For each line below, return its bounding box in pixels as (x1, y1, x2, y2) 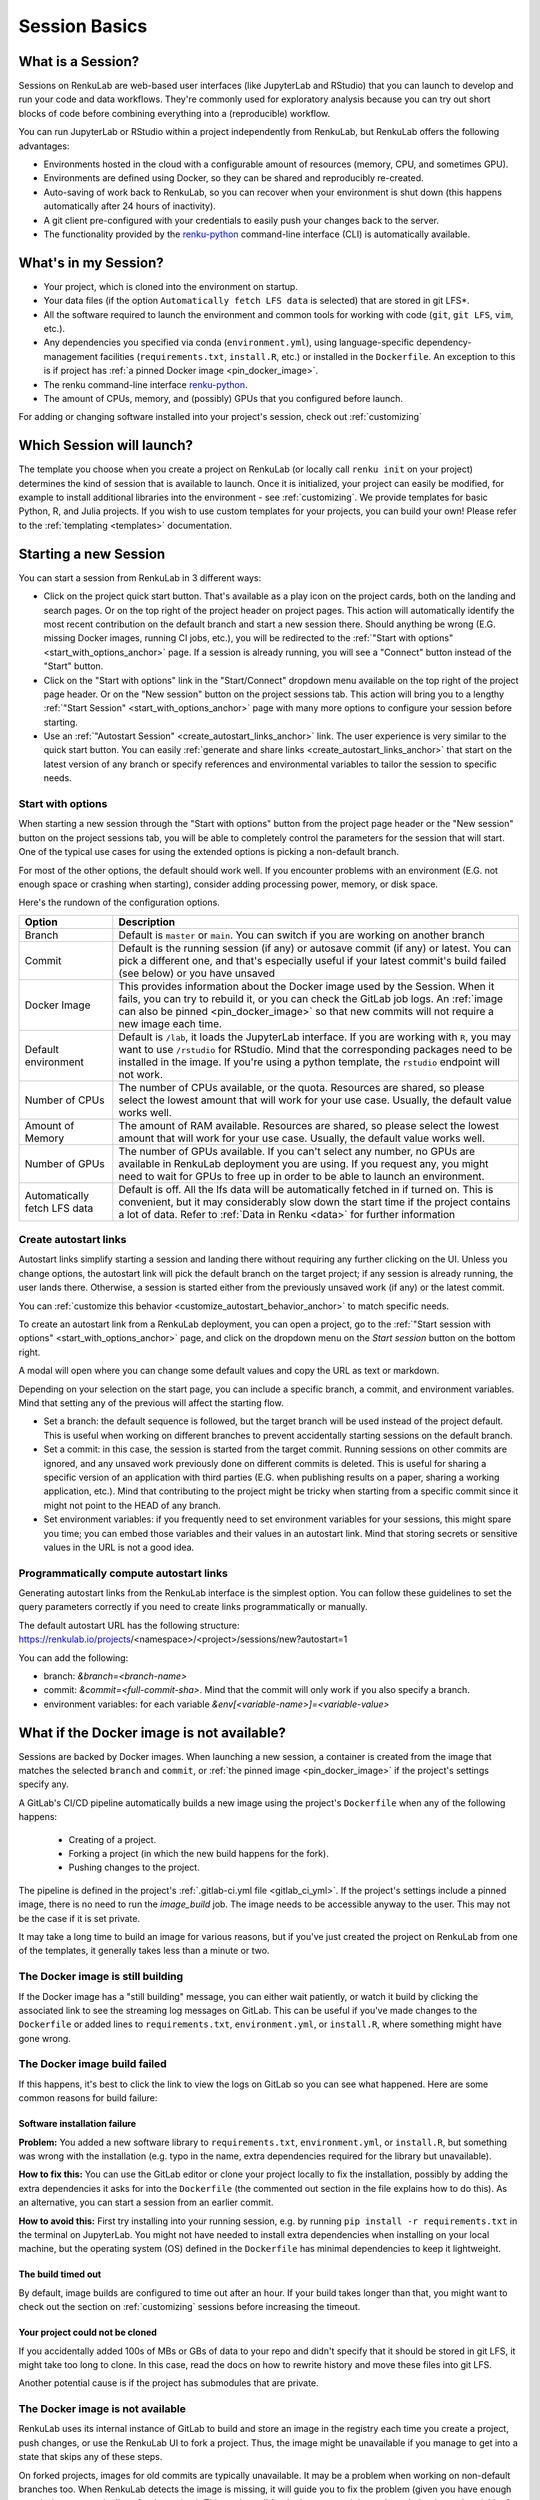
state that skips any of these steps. (18, 2451, 163, 2463)
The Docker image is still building (18, 1970, 184, 1984)
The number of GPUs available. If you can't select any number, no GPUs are (118, 1144, 475, 1158)
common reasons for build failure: (18, 2092, 158, 2104)
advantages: (18, 140, 70, 152)
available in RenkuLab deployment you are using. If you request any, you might (118, 1156, 489, 1170)
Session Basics (18, 15, 148, 37)
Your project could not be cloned (18, 2326, 157, 2339)
